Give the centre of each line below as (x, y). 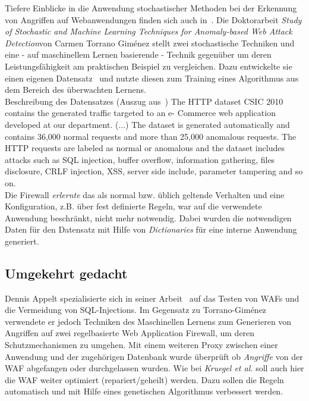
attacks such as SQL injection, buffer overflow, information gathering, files (140, 159)
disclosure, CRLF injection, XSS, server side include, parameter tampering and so (154, 171)
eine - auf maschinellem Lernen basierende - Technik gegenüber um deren (138, 54)
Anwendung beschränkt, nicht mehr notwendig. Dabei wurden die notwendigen (148, 217)
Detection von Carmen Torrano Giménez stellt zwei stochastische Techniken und (150, 43)
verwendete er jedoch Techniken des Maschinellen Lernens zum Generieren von (148, 321)
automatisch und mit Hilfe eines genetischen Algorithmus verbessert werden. (144, 391)
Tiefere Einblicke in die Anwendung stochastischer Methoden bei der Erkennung (151, 8)
